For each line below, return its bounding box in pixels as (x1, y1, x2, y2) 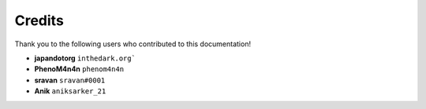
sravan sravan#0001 (34, 75, 106, 85)
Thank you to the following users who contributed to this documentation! (14, 39, 252, 49)
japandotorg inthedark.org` (34, 53, 136, 63)
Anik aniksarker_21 (34, 86, 106, 96)
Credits (14, 12, 65, 29)
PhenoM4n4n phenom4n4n (34, 64, 125, 74)
